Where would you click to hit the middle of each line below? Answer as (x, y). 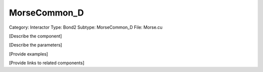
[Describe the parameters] (36, 45)
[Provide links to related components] (47, 63)
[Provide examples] (28, 54)
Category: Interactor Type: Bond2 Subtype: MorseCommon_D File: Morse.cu (86, 27)
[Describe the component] (36, 36)
